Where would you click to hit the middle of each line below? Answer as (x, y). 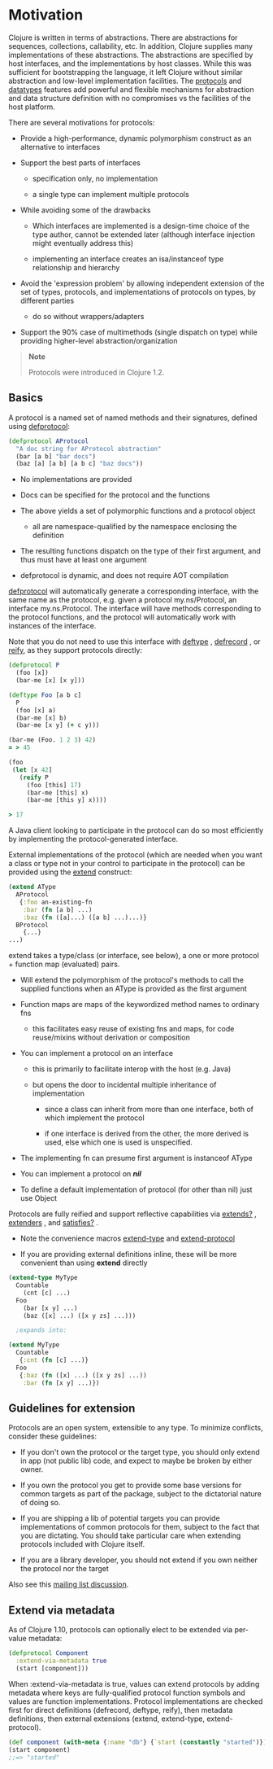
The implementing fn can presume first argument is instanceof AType (136, 1158)
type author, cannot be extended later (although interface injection (144, 234)
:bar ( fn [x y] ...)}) (61, 1383)
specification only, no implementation (95, 178)
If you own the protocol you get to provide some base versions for (131, 1485)
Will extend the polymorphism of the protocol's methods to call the (132, 980)
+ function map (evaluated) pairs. (64, 964)
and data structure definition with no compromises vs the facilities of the (130, 98)
